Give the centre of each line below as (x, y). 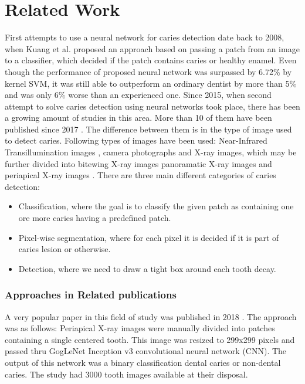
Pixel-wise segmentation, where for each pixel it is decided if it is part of (149, 237)
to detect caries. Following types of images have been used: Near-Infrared (136, 140)
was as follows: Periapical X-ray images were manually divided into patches (140, 328)
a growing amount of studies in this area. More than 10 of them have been (138, 118)
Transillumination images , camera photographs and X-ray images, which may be (151, 152)
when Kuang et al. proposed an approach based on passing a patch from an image (152, 48)
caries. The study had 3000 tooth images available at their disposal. (126, 374)
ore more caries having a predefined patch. (95, 218)
